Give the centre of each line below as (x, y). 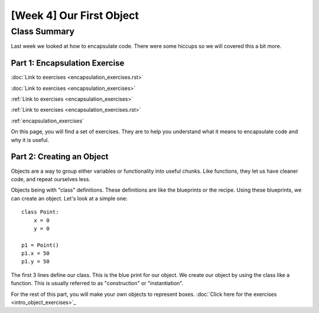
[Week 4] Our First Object (75, 15)
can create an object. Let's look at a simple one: (69, 198)
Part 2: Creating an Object (60, 157)
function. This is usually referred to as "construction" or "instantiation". (97, 283)
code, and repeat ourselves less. (51, 179)
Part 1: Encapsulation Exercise (68, 63)
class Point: (40, 212)
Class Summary (43, 31)
